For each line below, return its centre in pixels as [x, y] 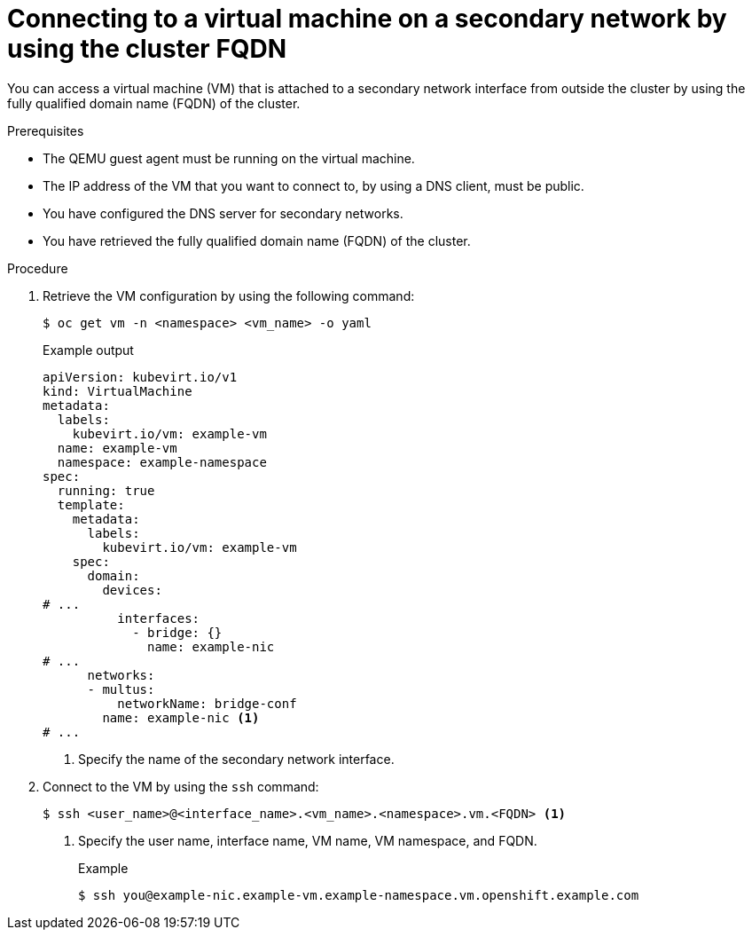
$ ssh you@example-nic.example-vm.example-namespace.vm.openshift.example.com [359, 895]
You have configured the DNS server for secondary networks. [223, 213]
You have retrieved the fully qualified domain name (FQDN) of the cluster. [257, 240]
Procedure [38, 268]
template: [91, 504]
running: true [106, 490]
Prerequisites [46, 130]
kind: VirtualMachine [117, 391]
